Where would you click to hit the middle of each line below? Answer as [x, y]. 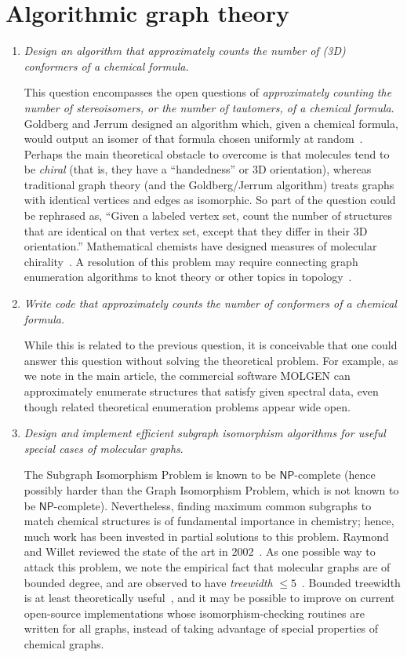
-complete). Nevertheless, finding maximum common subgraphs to [213, 505]
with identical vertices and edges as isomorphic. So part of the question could [210, 200]
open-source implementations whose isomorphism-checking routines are [194, 613]
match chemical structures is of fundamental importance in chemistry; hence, [209, 521]
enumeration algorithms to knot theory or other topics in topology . [188, 277]
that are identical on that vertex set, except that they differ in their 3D [196, 230]
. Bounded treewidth [351, 582]
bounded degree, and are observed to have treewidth [148, 582]
